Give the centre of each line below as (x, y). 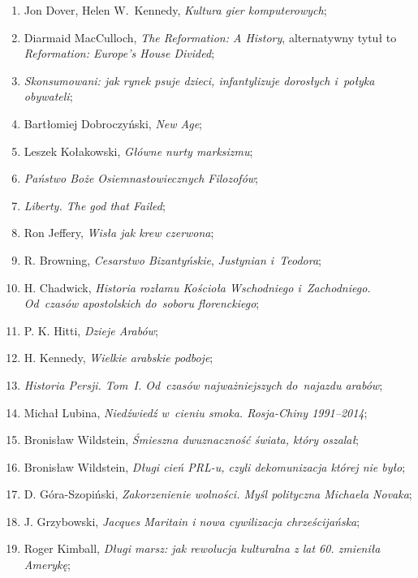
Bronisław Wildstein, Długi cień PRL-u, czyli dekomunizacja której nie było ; (215, 466)
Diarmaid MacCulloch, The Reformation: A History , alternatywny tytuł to (210, 37)
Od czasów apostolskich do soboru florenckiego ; (142, 303)
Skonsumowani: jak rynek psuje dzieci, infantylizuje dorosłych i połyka (199, 80)
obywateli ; (48, 96)
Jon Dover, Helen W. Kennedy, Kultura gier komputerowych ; (175, 10)
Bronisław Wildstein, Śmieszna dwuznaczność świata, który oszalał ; (191, 440)
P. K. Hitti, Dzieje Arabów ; (91, 330)
